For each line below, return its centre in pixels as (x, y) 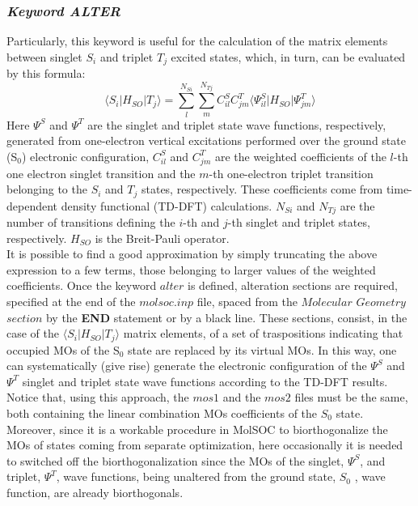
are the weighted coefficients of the (300, 156)
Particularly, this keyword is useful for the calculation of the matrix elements (197, 41)
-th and (201, 222)
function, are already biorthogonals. (95, 492)
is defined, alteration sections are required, (293, 285)
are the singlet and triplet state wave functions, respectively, (237, 124)
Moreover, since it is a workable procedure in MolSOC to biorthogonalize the (197, 429)
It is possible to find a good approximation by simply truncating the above (192, 254)
